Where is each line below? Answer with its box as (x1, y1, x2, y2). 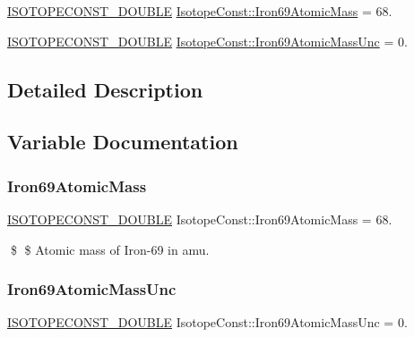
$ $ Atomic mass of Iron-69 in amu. (10, 240, 210, 258)
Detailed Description (7, 75, 203, 103)
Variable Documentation (7, 128, 238, 156)
